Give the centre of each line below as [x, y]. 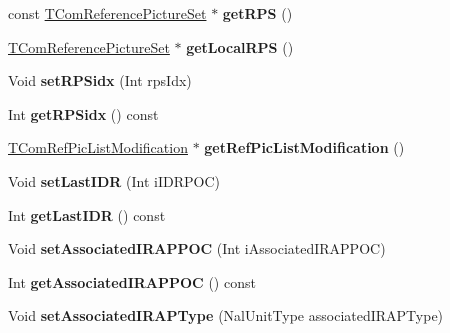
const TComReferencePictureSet [107, 13]
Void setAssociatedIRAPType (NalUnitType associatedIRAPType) [226, 315]
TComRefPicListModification [98, 147]
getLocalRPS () [240, 46]
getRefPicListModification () [304, 147]
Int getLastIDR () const [87, 214]
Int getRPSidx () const [83, 113]
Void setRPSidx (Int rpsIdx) [100, 80]
